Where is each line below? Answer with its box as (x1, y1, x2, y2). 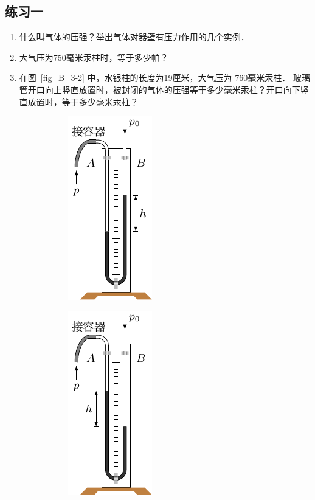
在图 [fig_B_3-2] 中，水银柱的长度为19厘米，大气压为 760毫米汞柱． (19, 71, 291, 84)
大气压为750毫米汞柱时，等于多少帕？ (19, 50, 168, 63)
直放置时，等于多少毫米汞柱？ (19, 95, 139, 108)
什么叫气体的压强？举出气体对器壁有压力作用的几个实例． (19, 30, 249, 43)
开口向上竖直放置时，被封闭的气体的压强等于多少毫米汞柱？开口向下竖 (27, 83, 309, 95)
